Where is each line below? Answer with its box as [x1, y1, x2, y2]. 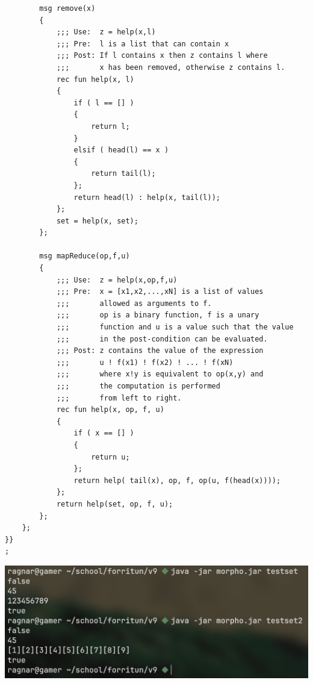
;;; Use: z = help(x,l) [56, 28, 156, 37]
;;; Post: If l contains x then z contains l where [56, 51, 268, 60]
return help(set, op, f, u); [56, 499, 173, 508]
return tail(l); [91, 169, 156, 178]
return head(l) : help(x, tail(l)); [73, 193, 220, 202]
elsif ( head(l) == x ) [73, 146, 169, 155]
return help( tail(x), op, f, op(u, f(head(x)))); [73, 476, 281, 485]
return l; [91, 122, 130, 131]
